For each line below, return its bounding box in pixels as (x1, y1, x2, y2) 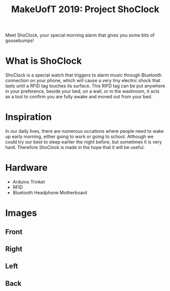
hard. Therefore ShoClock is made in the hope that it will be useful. (5, 144, 145, 151)
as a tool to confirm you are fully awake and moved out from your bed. (5, 94, 153, 100)
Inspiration (5, 112, 52, 123)
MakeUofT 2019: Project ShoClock (11, 4, 160, 15)
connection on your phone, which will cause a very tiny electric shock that (5, 78, 161, 84)
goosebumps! (5, 38, 35, 44)
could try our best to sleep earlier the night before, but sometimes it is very (5, 139, 162, 145)
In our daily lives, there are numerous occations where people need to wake (5, 128, 164, 134)
